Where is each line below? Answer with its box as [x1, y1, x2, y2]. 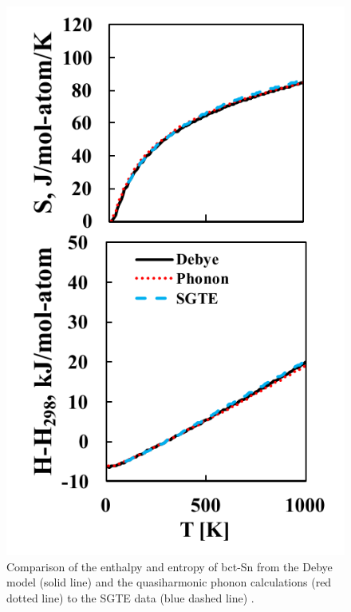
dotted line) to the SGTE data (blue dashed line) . [6, 589, 254, 606]
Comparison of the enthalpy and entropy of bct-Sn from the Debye [6, 558, 333, 574]
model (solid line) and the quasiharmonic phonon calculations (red [6, 574, 332, 590]
